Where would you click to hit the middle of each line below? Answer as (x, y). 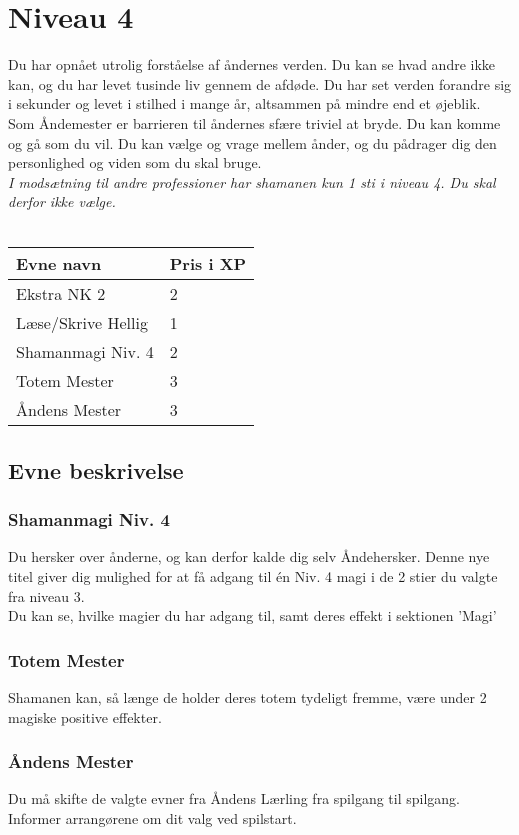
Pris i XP (208, 264)
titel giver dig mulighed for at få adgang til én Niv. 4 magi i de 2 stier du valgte (253, 576)
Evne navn (59, 264)
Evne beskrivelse (96, 469)
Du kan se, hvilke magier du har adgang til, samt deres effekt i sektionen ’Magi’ (252, 615)
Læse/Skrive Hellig (82, 323)
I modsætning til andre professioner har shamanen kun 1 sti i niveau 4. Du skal (252, 181)
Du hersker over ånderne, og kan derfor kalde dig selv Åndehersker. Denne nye (249, 556)
